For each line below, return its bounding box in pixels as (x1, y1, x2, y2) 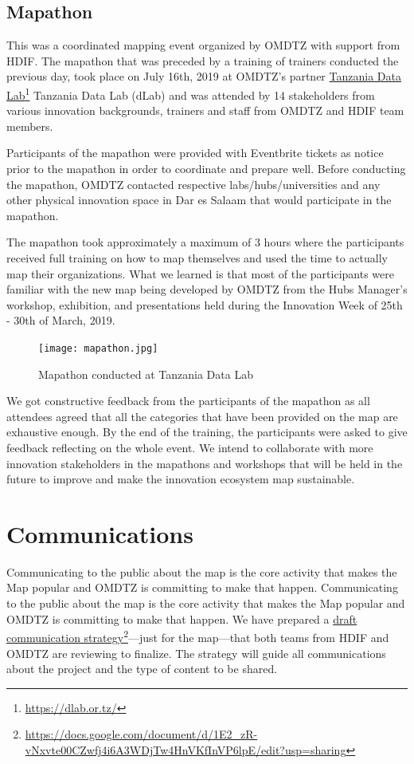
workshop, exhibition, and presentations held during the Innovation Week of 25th (6, 296, 403, 313)
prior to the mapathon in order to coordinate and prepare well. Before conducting (6, 160, 406, 177)
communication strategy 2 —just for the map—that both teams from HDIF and (6, 627, 389, 645)
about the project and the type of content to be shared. (6, 660, 278, 677)
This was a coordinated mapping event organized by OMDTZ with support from (6, 37, 400, 53)
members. (6, 117, 53, 134)
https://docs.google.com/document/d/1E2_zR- (25, 726, 258, 742)
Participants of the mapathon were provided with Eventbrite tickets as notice (6, 144, 384, 161)
